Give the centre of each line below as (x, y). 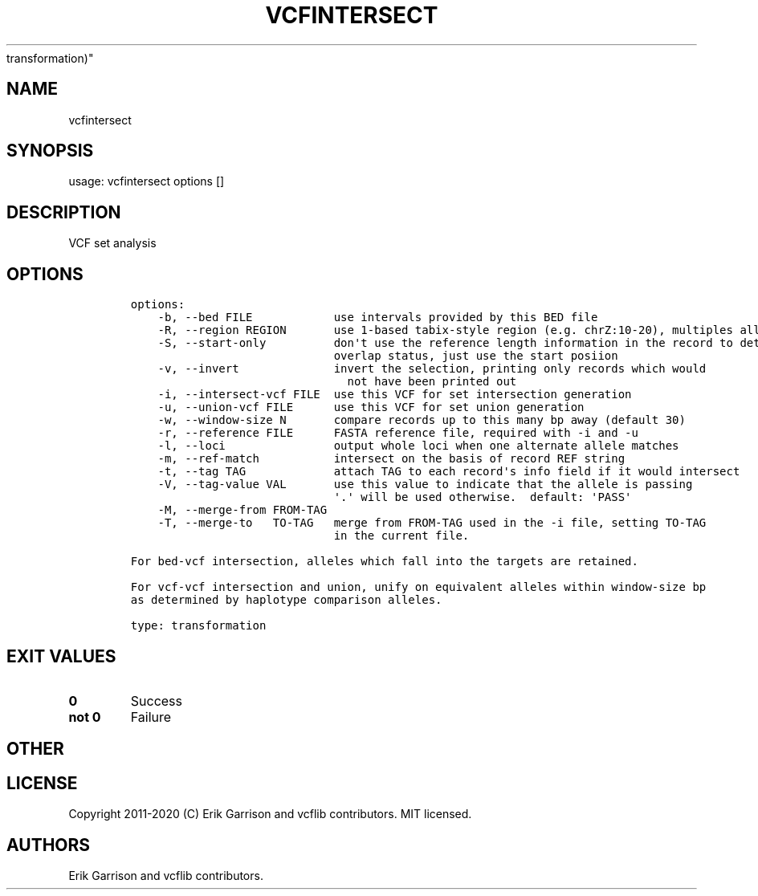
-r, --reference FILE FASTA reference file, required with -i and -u (398, 433)
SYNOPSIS (50, 151)
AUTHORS (49, 845)
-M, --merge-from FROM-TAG (242, 510)
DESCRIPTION (64, 212)
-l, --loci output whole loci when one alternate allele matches (418, 446)
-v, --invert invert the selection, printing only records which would (432, 369)
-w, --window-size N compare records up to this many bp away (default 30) (422, 420)
